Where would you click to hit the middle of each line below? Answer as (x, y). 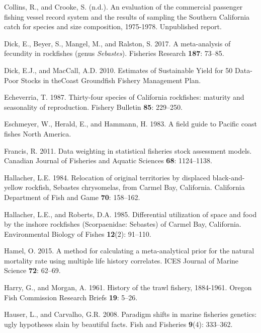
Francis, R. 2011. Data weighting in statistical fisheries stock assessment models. (128, 150)
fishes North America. (38, 133)
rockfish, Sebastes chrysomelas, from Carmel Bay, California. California (135, 187)
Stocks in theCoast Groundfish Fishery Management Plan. (111, 80)
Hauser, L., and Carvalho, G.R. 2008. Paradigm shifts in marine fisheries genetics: (130, 314)
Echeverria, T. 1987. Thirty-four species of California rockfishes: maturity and (124, 97)
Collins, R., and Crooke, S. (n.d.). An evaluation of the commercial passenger (123, 7)
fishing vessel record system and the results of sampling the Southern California (127, 16)
